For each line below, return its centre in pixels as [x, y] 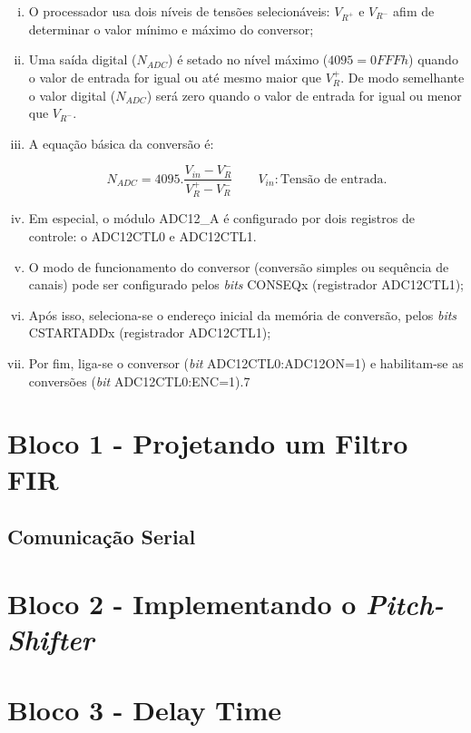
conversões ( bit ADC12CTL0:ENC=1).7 [139, 381]
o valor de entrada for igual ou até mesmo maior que [175, 77]
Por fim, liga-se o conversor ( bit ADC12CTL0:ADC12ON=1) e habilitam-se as [246, 363]
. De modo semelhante [402, 77]
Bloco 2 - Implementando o [182, 603]
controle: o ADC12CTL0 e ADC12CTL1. [142, 236]
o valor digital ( [72, 95]
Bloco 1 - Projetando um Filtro [208, 443]
